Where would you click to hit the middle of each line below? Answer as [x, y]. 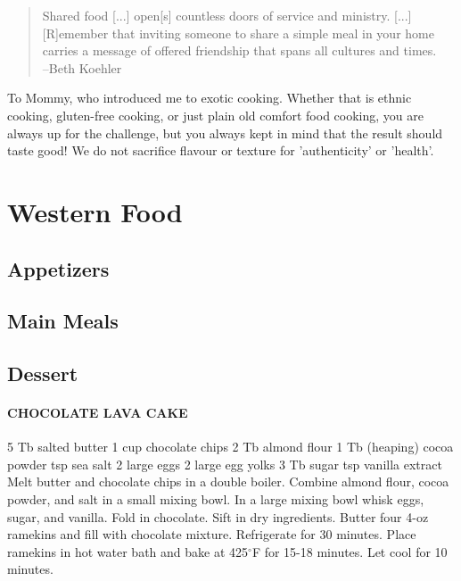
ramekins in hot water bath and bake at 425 [128, 551]
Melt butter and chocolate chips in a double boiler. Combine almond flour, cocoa [228, 481]
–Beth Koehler [82, 67]
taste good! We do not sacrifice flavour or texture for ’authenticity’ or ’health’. [221, 150]
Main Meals [63, 321]
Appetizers [58, 268]
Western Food [95, 211]
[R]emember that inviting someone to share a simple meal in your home [238, 33]
